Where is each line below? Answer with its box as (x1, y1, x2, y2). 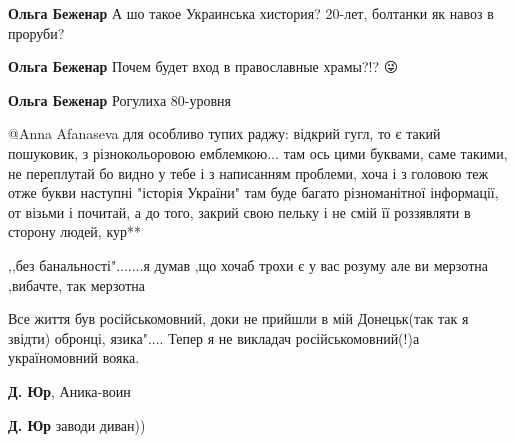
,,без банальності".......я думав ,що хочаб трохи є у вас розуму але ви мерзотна (8, 254, 488, 275)
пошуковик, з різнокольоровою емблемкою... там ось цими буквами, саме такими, (8, 142, 508, 163)
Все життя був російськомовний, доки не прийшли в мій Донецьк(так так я (8, 308, 469, 329)
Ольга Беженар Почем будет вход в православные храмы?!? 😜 (8, 56, 399, 77)
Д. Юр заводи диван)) (8, 414, 146, 435)
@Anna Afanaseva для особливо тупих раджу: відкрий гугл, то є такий (8, 123, 441, 144)
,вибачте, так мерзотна (8, 274, 145, 295)
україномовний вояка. (8, 347, 140, 368)
